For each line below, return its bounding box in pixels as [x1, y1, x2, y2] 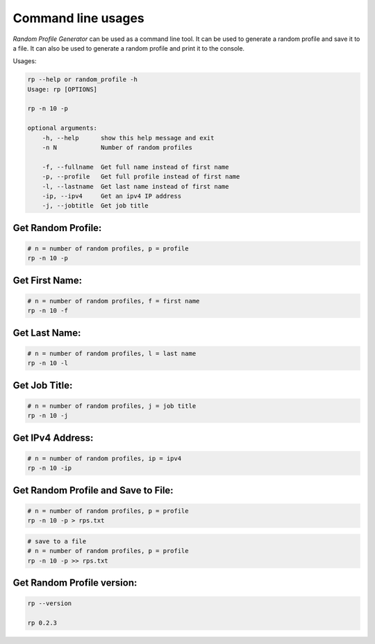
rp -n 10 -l [27, 359, 69, 367]
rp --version [27, 600, 72, 607]
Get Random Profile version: [12, 577, 137, 589]
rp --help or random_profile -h [27, 76, 138, 83]
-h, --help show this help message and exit [42, 134, 215, 142]
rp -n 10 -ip [27, 464, 72, 472]
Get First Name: [12, 274, 83, 286]
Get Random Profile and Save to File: [12, 484, 174, 496]
